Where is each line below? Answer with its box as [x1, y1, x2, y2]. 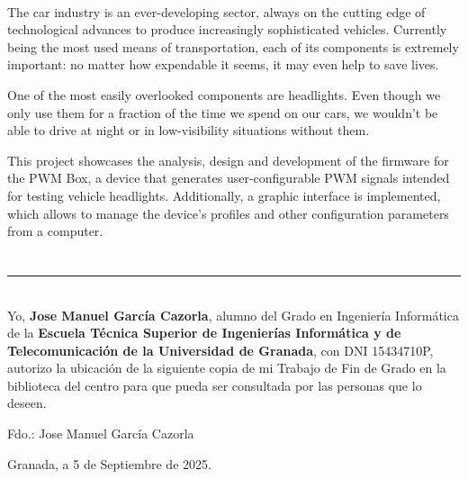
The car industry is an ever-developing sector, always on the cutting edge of [7, 2, 426, 21]
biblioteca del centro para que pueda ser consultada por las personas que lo [7, 375, 422, 394]
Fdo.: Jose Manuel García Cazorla [7, 424, 194, 443]
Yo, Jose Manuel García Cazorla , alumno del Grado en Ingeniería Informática [7, 305, 459, 324]
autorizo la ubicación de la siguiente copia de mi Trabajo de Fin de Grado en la [7, 358, 446, 377]
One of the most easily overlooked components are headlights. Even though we [7, 85, 441, 104]
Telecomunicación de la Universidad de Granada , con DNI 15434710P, [7, 340, 434, 359]
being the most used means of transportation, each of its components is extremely [7, 37, 459, 56]
